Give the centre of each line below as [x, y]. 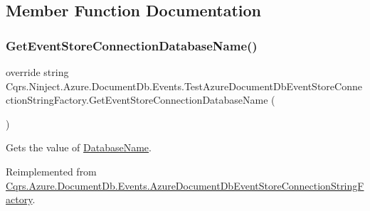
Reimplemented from [51, 171]
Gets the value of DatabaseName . [79, 147]
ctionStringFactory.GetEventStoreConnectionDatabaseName [137, 100]
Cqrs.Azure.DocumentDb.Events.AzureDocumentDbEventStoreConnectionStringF [185, 185]
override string [37, 72]
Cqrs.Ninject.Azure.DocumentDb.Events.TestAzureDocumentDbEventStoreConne [184, 86]
